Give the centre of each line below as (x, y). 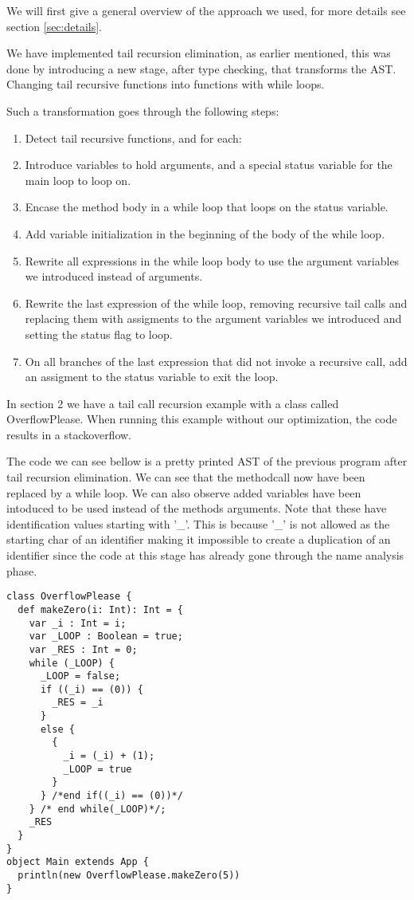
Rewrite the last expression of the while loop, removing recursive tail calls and (216, 303)
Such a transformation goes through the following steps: (143, 110)
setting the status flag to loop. (99, 334)
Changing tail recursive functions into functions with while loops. (166, 84)
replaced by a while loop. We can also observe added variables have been (184, 492)
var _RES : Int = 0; (83, 649)
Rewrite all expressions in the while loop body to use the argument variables (212, 260)
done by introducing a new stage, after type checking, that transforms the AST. (201, 68)
